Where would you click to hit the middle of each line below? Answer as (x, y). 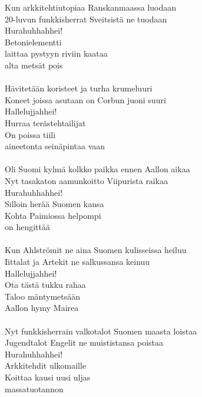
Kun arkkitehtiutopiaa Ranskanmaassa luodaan (91, 7)
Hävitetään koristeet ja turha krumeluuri (79, 88)
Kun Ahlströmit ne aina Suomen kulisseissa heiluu (96, 250)
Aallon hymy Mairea (42, 308)
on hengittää (28, 227)
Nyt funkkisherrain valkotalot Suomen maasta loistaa (101, 331)
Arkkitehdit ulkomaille (46, 365)
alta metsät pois (34, 65)
